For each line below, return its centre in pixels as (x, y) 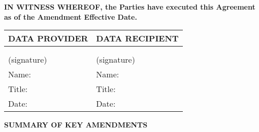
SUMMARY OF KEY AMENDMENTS (76, 125)
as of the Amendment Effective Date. (71, 16)
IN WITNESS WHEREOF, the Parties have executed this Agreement (130, 7)
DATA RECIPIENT (137, 38)
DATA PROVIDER (48, 38)
